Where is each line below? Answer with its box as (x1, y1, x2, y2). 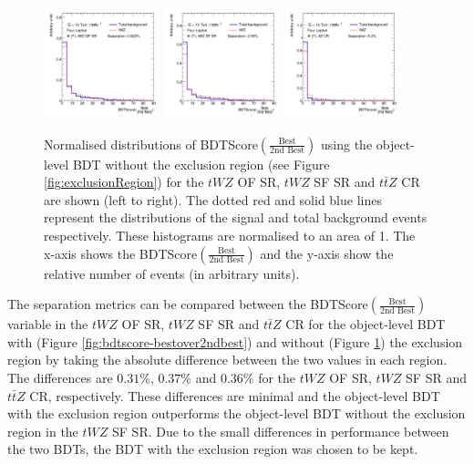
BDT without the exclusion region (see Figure (72, 154, 330, 173)
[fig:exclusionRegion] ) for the (44, 172, 204, 191)
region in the (7, 421, 78, 440)
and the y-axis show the (260, 243, 394, 263)
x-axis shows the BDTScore (44, 243, 198, 263)
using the (321, 134, 373, 153)
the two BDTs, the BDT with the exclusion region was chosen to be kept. (7, 439, 418, 459)
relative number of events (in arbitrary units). (44, 263, 300, 283)
